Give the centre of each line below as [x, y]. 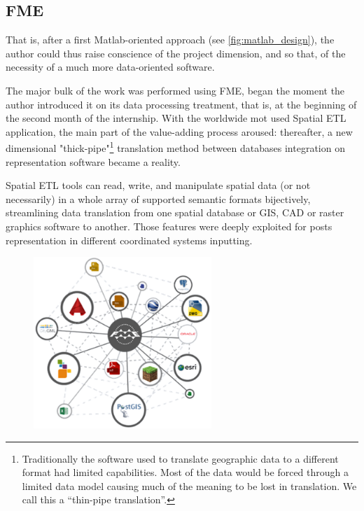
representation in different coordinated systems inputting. [129, 240]
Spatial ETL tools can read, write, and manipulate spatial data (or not [158, 185]
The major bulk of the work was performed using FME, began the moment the [175, 90]
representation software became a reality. [93, 161]
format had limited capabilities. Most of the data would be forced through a [185, 472]
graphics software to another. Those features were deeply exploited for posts [169, 226]
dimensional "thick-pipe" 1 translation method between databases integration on [175, 147]
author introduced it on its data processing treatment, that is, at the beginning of [181, 104]
